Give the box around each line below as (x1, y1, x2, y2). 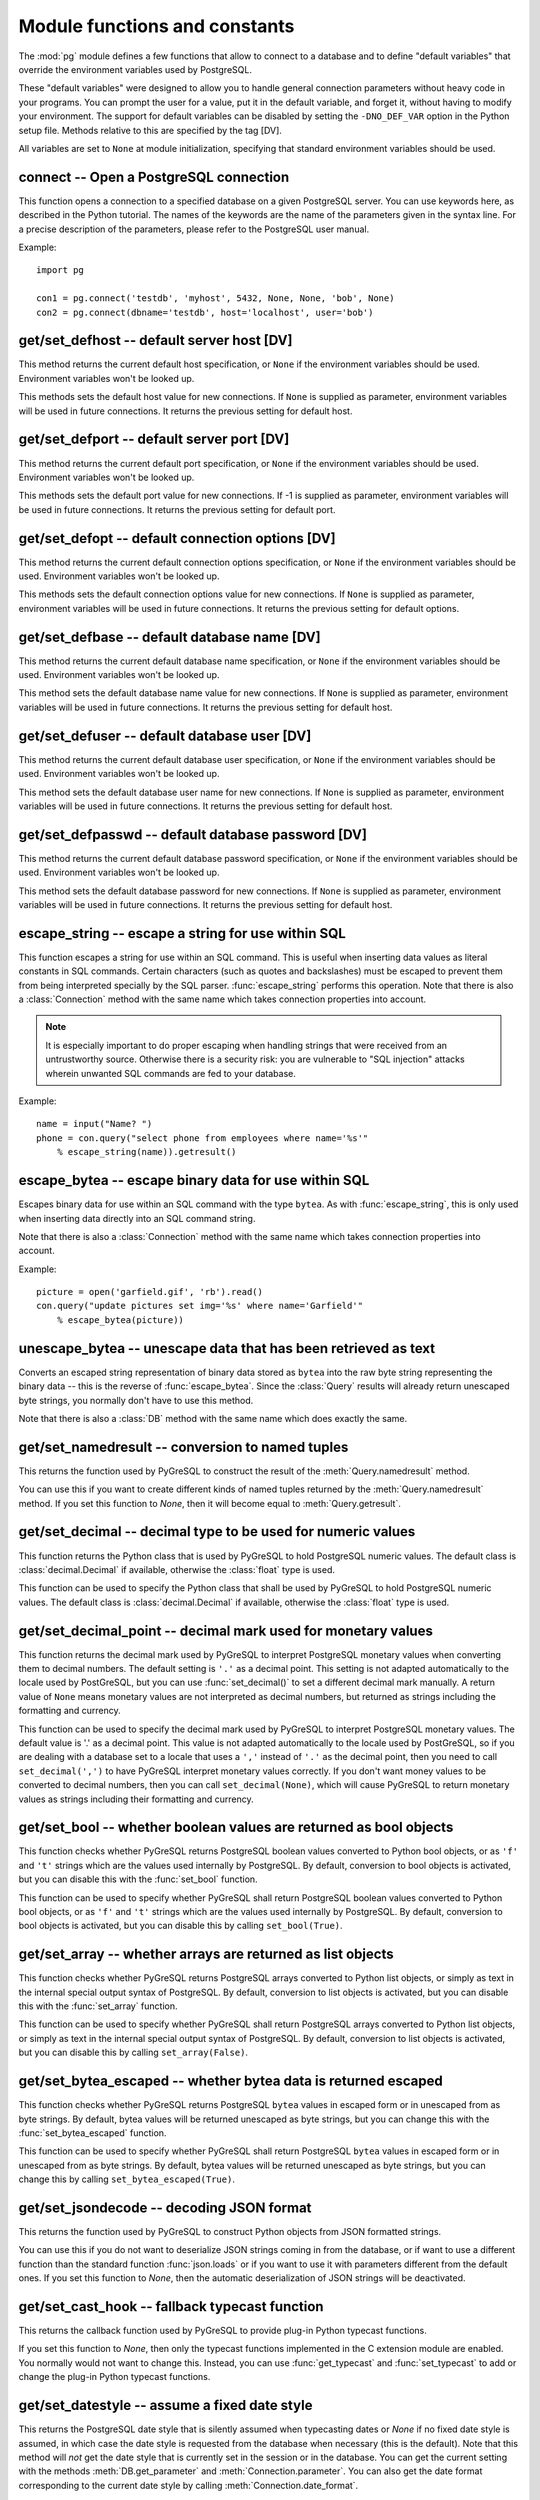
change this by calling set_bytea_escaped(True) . (18, 2173, 235, 2185)
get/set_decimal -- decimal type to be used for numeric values (18, 1523, 416, 1540)
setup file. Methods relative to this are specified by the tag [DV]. (18, 124, 282, 136)
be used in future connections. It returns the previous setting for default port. (18, 503, 336, 515)
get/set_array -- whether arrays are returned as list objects (18, 1946, 394, 1963)
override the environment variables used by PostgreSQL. (18, 63, 252, 75)
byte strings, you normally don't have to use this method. (18, 1394, 254, 1406)
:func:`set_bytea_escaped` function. (18, 2126, 167, 2139)
